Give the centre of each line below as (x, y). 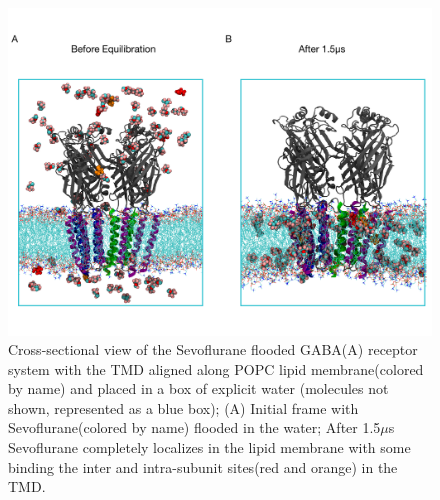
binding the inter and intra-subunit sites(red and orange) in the (203, 466)
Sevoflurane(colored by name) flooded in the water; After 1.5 (194, 427)
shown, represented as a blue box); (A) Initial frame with (183, 407)
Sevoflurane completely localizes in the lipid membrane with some (209, 447)
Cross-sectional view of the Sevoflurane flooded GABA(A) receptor (213, 349)
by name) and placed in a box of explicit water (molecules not (198, 388)
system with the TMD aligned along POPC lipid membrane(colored (216, 368)
